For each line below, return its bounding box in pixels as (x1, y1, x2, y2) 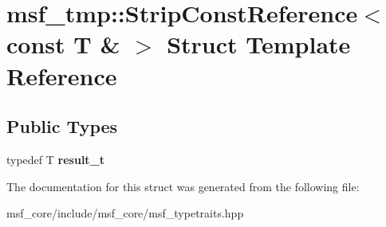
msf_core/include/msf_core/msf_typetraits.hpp (6, 205, 244, 221)
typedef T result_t (6, 151, 105, 167)
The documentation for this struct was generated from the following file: (6, 178, 360, 194)
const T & (6, 28, 120, 61)
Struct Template (167, 28, 351, 61)
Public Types (6, 114, 118, 139)
